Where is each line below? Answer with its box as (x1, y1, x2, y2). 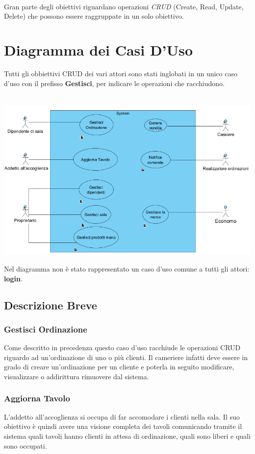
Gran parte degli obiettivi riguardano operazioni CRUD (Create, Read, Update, (4, 1, 244, 11)
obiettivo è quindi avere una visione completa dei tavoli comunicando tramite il (4, 421, 242, 431)
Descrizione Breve (4, 297, 97, 312)
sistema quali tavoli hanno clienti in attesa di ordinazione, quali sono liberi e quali (4, 430, 251, 441)
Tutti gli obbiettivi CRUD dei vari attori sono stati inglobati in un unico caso (4, 68, 237, 78)
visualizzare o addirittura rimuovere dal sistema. (4, 371, 149, 381)
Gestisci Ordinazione (4, 323, 87, 335)
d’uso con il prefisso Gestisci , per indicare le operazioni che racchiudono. (4, 78, 225, 88)
